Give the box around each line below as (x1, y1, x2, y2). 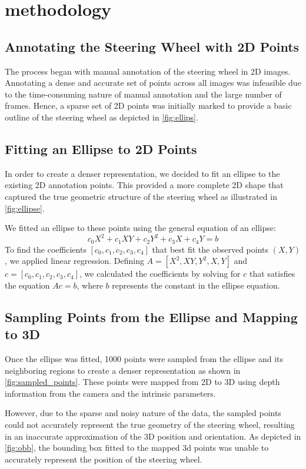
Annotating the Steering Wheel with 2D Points (5, 37, 300, 55)
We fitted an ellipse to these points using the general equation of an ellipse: (5, 222, 276, 234)
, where (76, 279, 103, 291)
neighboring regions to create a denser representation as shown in (5, 364, 241, 376)
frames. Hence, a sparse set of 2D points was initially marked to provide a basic (5, 99, 292, 112)
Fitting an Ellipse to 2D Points (5, 139, 197, 158)
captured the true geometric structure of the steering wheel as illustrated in (5, 190, 277, 202)
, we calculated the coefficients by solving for (79, 267, 241, 280)
